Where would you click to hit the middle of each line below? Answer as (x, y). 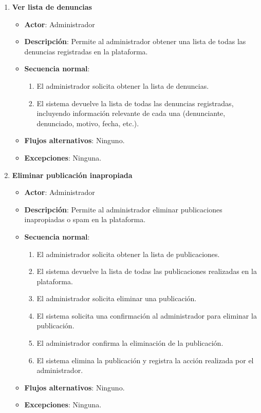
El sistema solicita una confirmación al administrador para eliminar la (147, 315)
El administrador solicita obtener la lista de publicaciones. (128, 254)
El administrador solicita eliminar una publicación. (117, 298)
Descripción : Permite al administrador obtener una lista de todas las (135, 41)
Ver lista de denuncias (52, 7)
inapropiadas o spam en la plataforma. (85, 219)
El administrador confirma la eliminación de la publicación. (130, 343)
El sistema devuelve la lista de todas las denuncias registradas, (135, 103)
